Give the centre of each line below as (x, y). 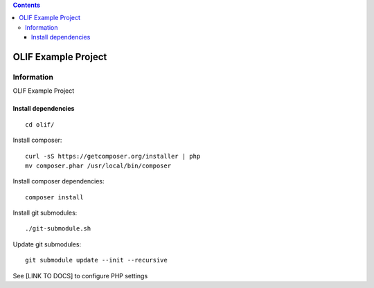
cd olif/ (40, 124)
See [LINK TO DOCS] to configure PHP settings (80, 276)
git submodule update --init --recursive (96, 260)
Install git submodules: (45, 213)
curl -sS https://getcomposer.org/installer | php (113, 156)
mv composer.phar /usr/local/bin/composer (98, 165)
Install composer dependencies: (59, 181)
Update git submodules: (47, 244)
